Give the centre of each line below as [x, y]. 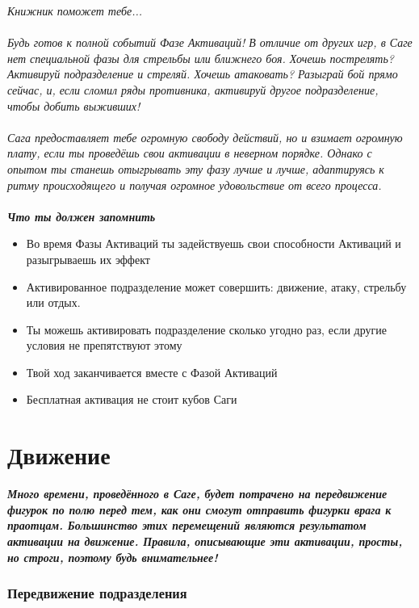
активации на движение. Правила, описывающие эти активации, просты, [205, 541]
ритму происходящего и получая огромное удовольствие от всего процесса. [195, 184]
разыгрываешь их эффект [88, 259]
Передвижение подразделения [97, 593]
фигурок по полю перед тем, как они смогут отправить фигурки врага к [199, 509]
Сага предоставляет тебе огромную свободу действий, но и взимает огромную [205, 137]
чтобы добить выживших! [74, 105]
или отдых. [53, 302]
